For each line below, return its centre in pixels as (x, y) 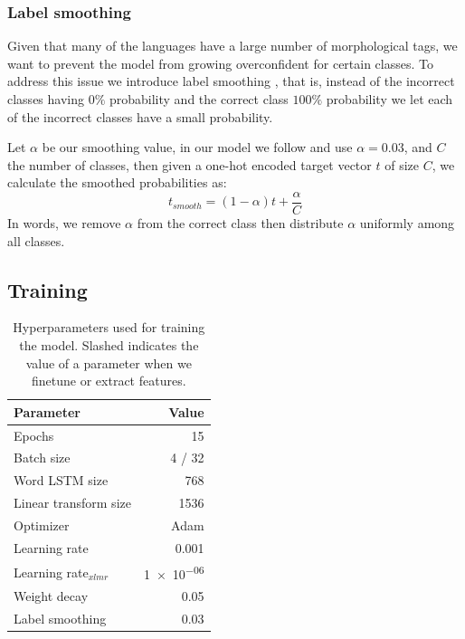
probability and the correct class (199, 99)
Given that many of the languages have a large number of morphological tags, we (232, 46)
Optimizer (42, 525)
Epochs (34, 435)
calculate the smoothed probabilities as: (117, 182)
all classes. (36, 240)
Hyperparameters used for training (109, 327)
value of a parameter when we (109, 362)
